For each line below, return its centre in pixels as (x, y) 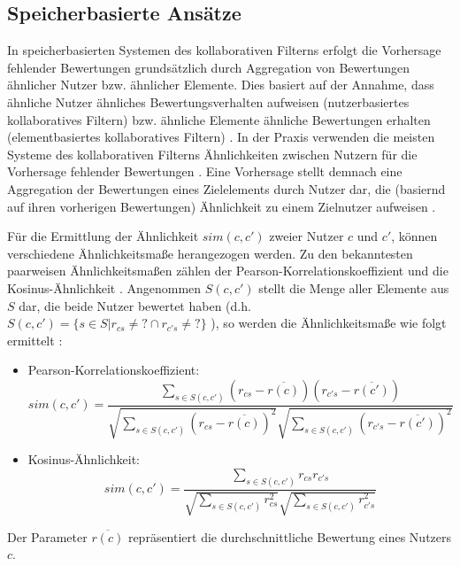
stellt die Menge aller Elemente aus (354, 287)
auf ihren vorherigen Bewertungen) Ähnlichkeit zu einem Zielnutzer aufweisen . (222, 206)
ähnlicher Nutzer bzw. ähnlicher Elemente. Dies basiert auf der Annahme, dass (221, 85)
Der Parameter (47, 536)
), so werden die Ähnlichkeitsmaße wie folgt (329, 323)
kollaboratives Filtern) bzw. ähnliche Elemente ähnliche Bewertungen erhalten (219, 119)
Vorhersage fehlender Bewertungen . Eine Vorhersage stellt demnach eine (205, 171)
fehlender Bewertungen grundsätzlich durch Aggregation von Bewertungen (208, 67)
